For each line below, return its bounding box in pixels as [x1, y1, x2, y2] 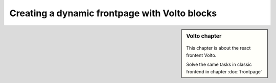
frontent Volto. [186, 52, 217, 58]
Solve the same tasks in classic [186, 61, 252, 68]
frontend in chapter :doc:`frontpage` [186, 68, 263, 74]
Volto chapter [186, 32, 222, 39]
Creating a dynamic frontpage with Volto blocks [9, 8, 217, 19]
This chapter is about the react [186, 45, 251, 51]
